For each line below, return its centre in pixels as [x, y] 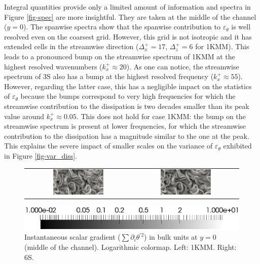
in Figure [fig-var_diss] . [41, 155]
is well [241, 27]
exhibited [237, 146]
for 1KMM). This [222, 46]
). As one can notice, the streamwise [183, 66]
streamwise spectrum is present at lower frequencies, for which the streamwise [125, 126]
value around [24, 116]
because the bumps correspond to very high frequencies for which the [128, 96]
